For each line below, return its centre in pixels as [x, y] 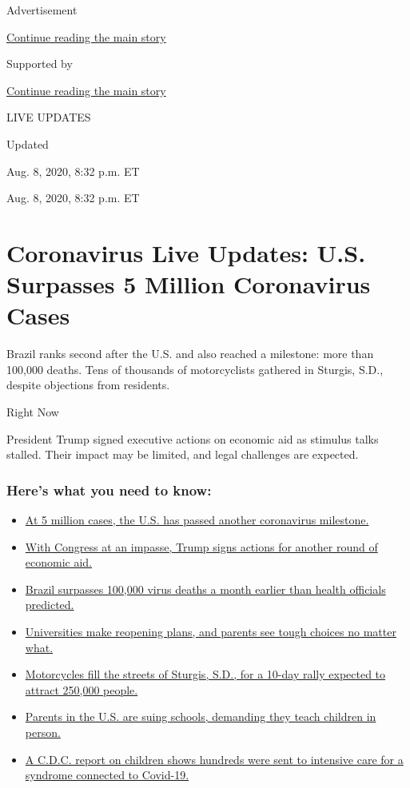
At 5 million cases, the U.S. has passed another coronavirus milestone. [197, 520]
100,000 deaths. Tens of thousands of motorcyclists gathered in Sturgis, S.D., [195, 369]
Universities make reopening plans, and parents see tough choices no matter [211, 631]
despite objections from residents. [88, 385]
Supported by [40, 64]
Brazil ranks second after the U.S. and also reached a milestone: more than [190, 354]
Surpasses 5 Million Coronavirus [189, 284]
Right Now [33, 412]
